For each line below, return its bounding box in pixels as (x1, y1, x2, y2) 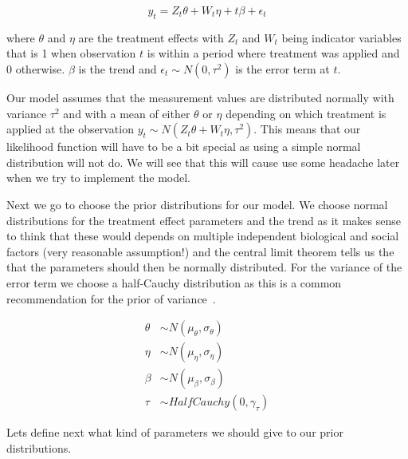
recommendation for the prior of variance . (6, 290, 216, 307)
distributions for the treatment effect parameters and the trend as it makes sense (6, 212, 401, 228)
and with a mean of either (63, 105, 190, 121)
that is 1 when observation (6, 45, 136, 61)
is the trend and (78, 60, 157, 77)
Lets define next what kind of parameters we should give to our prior (6, 424, 343, 441)
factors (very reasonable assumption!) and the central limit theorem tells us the (6, 243, 394, 259)
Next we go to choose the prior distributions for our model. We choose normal (6, 196, 388, 212)
